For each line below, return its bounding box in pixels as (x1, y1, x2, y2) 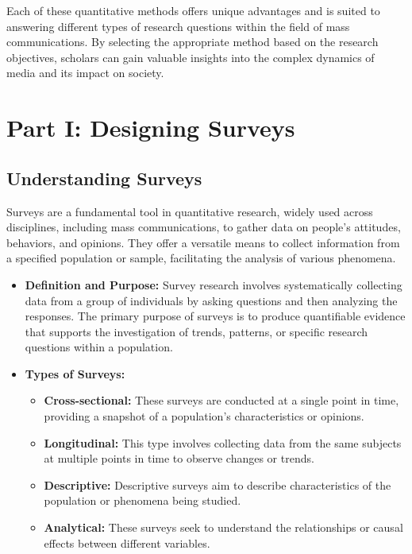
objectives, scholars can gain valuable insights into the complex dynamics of (6, 48, 375, 65)
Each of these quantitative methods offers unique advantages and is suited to (6, 2, 380, 18)
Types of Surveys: (25, 365, 125, 382)
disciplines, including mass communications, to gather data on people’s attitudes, (6, 219, 401, 235)
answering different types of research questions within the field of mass (6, 17, 350, 34)
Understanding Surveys (6, 165, 202, 190)
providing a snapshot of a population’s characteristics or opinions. (44, 408, 364, 424)
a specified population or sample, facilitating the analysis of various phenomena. (6, 250, 396, 266)
